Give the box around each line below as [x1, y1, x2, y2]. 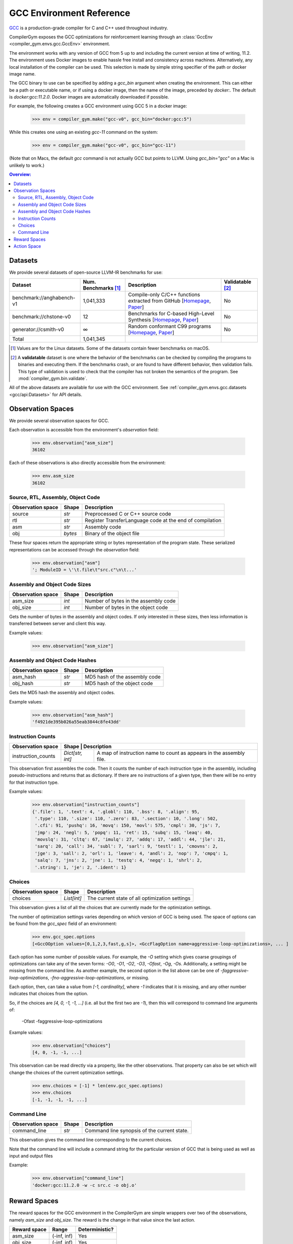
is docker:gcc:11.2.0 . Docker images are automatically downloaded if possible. [9, 94, 169, 100]
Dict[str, [64, 749, 82, 756]
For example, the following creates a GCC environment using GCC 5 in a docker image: [9, 103, 187, 109]
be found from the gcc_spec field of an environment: [9, 921, 117, 927]
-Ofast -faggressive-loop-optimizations [21, 1018, 103, 1024]
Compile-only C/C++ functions [128, 291, 201, 298]
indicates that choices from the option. [9, 991, 88, 997]
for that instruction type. [9, 779, 59, 785]
